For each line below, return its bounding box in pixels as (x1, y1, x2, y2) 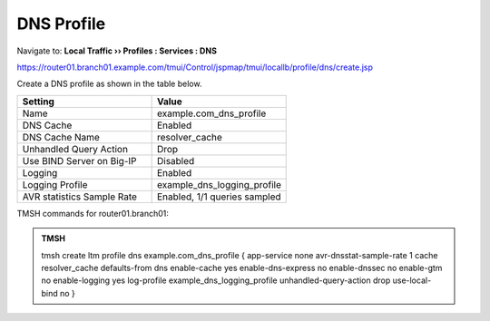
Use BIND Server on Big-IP (22, 154, 137, 167)
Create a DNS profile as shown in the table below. (16, 78, 202, 90)
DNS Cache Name (22, 131, 100, 143)
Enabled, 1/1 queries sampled (156, 190, 281, 203)
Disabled (156, 154, 195, 167)
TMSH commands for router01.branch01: (16, 208, 170, 219)
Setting (22, 95, 54, 108)
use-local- (392, 275, 432, 286)
